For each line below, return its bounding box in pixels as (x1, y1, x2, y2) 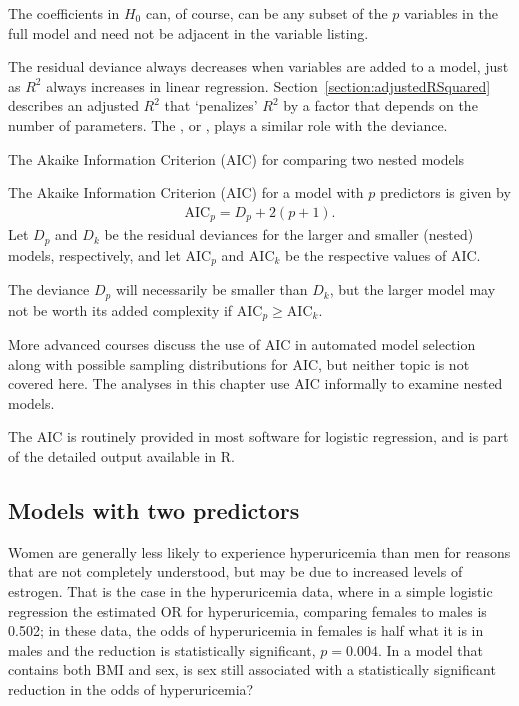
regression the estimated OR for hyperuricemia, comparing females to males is (8, 600, 487, 621)
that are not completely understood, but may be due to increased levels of (8, 561, 463, 582)
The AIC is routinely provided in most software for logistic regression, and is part (8, 426, 509, 447)
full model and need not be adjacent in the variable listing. (8, 22, 369, 43)
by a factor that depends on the (283, 95, 478, 116)
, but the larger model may (329, 279, 496, 300)
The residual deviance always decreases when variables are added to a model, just (8, 56, 509, 77)
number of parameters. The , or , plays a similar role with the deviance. (8, 114, 448, 135)
